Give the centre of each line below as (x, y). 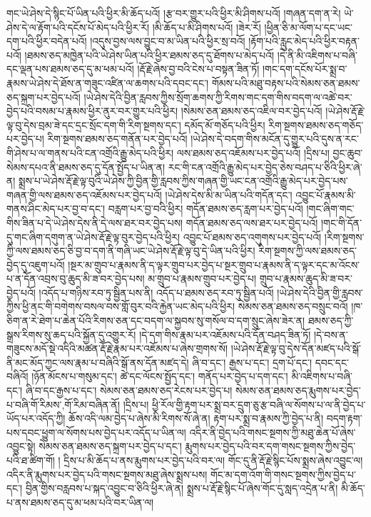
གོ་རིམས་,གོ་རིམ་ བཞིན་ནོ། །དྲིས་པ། (90, 404)
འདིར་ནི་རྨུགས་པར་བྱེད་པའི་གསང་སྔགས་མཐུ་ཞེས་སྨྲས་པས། (107, 474)
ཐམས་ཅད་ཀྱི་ (331, 321)
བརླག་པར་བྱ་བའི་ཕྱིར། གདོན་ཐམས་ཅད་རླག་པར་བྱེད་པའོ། (205, 209)
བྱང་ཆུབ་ (348, 152)
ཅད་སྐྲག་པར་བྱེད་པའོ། (44, 97)
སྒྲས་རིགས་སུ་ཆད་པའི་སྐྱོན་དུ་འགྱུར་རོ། (71, 334)
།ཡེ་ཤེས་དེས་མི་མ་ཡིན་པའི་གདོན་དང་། (229, 194)
